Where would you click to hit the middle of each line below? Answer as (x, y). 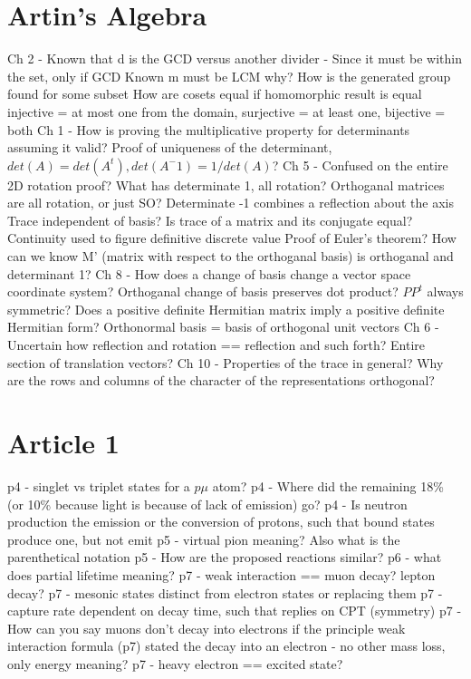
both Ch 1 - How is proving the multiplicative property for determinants (209, 129)
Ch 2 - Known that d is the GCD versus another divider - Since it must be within (235, 58)
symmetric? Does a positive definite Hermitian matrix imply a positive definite (226, 309)
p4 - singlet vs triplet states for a (99, 485)
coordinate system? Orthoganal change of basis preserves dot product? (203, 291)
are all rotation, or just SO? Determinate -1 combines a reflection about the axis (231, 203)
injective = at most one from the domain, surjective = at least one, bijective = (226, 111)
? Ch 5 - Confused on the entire (360, 165)
